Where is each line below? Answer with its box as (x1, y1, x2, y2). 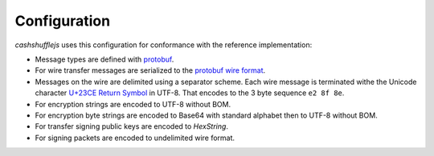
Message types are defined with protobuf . (35, 54, 174, 64)
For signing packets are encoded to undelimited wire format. (35, 133, 235, 142)
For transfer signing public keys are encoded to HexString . (35, 122, 229, 131)
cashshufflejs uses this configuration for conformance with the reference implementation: (14, 40, 313, 50)
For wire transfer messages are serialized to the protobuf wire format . (35, 66, 266, 75)
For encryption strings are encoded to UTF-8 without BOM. (35, 99, 231, 109)
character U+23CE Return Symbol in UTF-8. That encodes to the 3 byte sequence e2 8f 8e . (35, 88, 345, 98)
